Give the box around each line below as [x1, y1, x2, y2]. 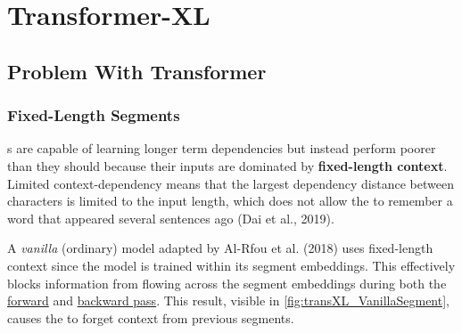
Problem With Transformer [7, 57, 267, 85]
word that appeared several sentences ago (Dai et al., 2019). [7, 208, 334, 227]
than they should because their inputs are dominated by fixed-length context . [7, 156, 448, 175]
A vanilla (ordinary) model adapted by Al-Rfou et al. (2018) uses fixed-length [7, 239, 433, 257]
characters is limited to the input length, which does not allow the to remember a [7, 191, 453, 210]
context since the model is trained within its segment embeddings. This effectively [7, 256, 456, 274]
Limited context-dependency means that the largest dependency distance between [7, 174, 454, 192]
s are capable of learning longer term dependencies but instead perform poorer [7, 139, 436, 158]
